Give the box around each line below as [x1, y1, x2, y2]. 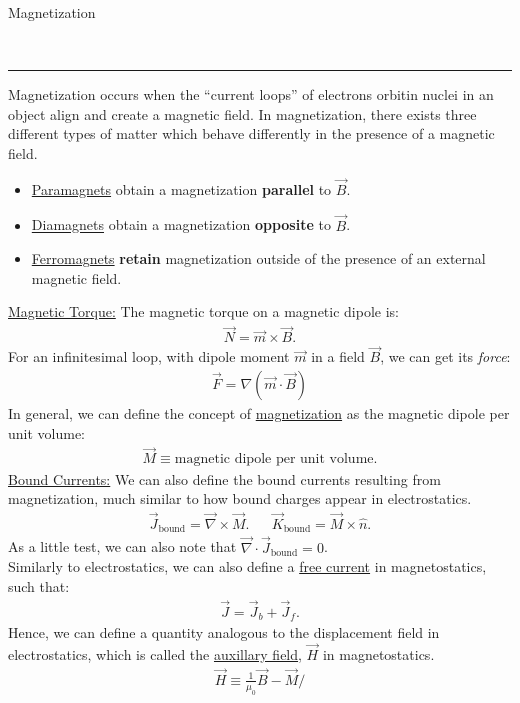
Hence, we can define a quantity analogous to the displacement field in [8, 622, 440, 643]
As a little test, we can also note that [8, 536, 237, 557]
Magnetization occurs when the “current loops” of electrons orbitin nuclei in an [8, 84, 494, 105]
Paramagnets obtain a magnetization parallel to [31, 178, 332, 199]
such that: [8, 575, 70, 596]
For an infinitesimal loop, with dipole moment [8, 346, 290, 367]
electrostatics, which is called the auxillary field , [8, 643, 302, 664]
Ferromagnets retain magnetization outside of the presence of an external [31, 248, 486, 269]
